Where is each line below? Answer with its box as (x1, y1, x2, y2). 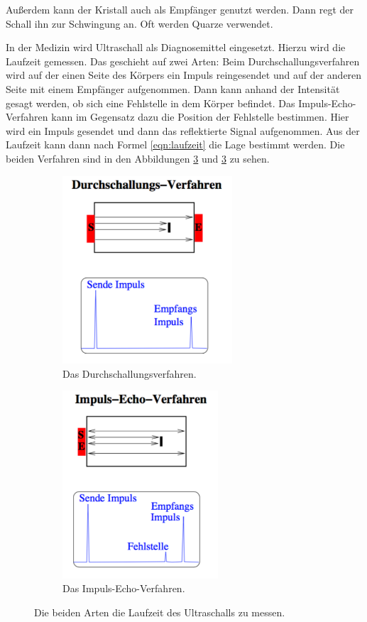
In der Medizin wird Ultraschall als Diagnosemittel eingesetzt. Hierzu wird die (6, 40, 346, 55)
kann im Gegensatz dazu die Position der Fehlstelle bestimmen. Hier (51, 109, 349, 124)
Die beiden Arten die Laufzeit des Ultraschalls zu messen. (34, 605, 285, 620)
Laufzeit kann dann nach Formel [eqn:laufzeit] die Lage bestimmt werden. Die (6, 137, 345, 152)
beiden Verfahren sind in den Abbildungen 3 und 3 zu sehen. (6, 151, 270, 165)
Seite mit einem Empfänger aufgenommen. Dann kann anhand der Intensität (6, 81, 340, 96)
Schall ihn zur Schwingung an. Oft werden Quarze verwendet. (6, 16, 273, 31)
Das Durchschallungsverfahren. (62, 366, 197, 381)
